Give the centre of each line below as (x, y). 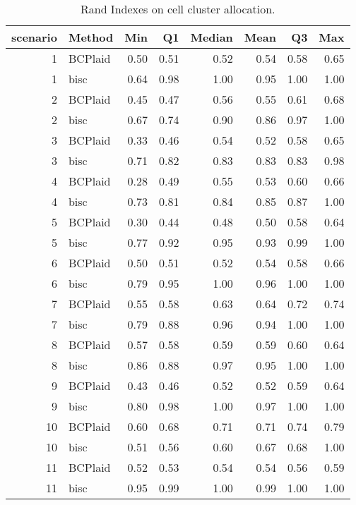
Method (91, 37)
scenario (34, 37)
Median (212, 37)
